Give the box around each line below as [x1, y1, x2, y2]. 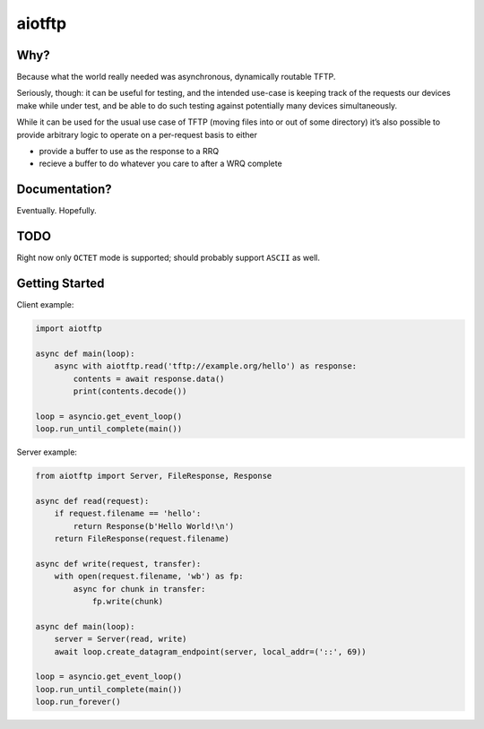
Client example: [16, 299, 74, 310]
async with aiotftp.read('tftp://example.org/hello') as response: [54, 361, 358, 371]
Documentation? [16, 182, 112, 197]
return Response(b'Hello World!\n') [73, 521, 235, 531]
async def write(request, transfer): [35, 559, 202, 568]
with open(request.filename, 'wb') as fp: [54, 571, 244, 582]
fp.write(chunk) [91, 596, 164, 607]
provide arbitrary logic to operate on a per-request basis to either [16, 129, 257, 140]
